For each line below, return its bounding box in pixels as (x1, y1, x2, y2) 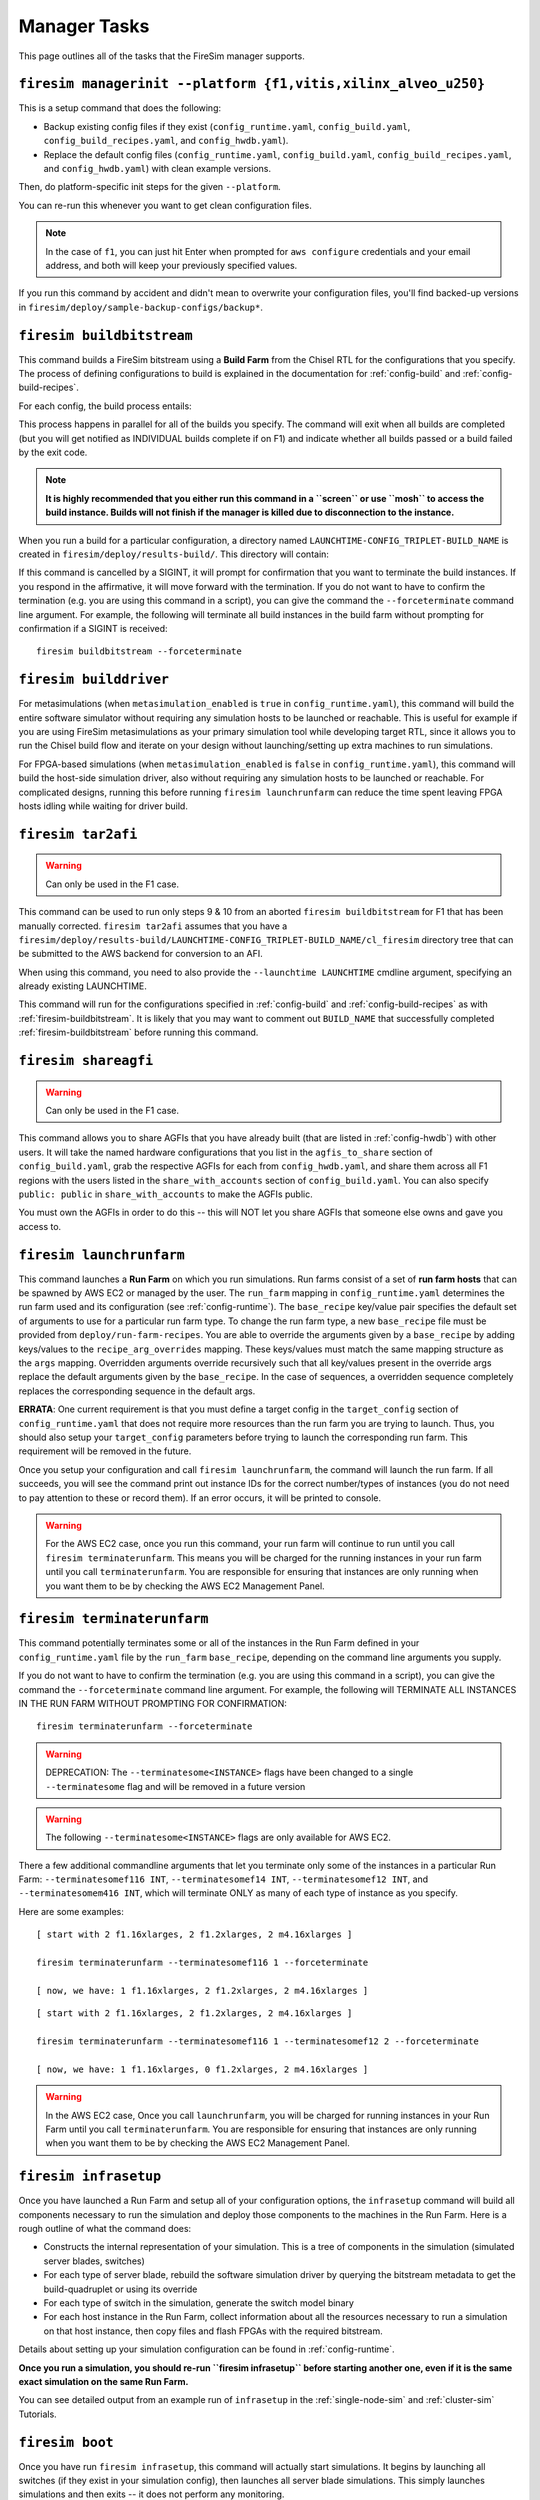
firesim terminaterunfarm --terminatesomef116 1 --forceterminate (36, 1957, 369, 1969)
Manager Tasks (18, 15, 150, 37)
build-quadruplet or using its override (43, 2283, 198, 2295)
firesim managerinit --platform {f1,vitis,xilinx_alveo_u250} (18, 76, 485, 92)
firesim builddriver (18, 671, 170, 688)
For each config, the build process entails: (18, 400, 192, 412)
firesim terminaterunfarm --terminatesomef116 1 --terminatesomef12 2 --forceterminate (36, 2036, 480, 2047)
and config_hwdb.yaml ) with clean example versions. (43, 163, 272, 175)
